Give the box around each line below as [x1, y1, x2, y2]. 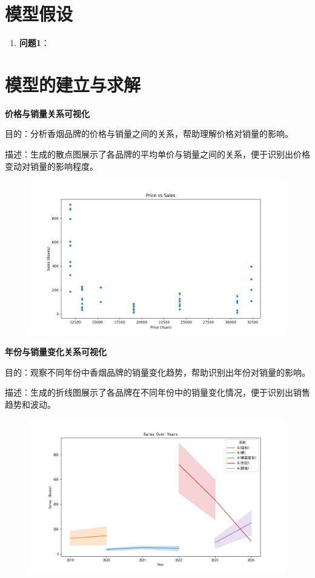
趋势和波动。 [5, 397, 56, 410]
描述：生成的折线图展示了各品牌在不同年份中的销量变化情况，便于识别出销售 [5, 386, 310, 399]
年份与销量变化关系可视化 [5, 345, 107, 358]
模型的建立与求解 [5, 71, 141, 96]
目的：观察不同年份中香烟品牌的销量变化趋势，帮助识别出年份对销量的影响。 [5, 365, 310, 378]
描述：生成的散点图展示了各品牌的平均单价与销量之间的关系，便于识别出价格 [5, 148, 310, 161]
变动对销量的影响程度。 [5, 159, 98, 172]
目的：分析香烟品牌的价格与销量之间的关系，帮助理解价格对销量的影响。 [5, 127, 293, 140]
